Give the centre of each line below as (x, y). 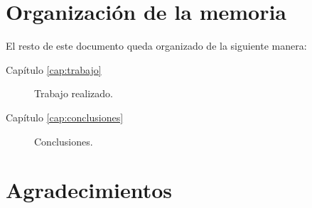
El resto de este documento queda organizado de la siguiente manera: (156, 46)
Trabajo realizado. (74, 93)
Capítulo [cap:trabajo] (54, 69)
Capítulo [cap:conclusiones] (65, 117)
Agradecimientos (89, 190)
